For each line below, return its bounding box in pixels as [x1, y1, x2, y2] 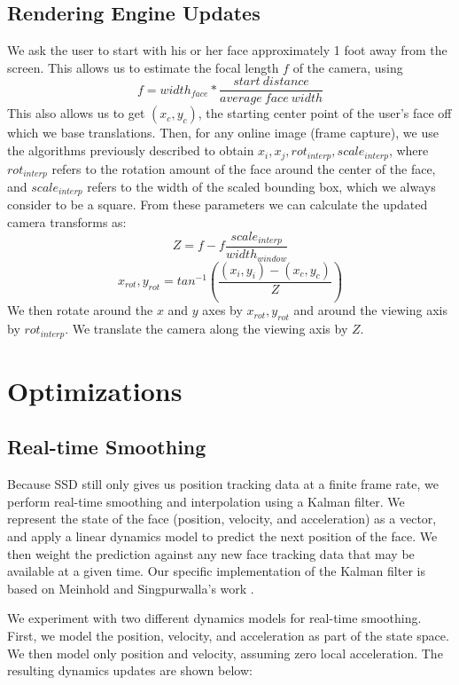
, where [388, 141, 429, 160]
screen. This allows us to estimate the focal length [7, 58, 279, 76]
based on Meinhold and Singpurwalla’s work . [7, 579, 254, 597]
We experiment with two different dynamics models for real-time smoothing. [7, 609, 422, 627]
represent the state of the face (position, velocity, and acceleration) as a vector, [7, 509, 437, 528]
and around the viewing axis [293, 301, 447, 319]
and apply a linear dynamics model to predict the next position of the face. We [7, 527, 438, 546]
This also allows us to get [7, 104, 145, 122]
